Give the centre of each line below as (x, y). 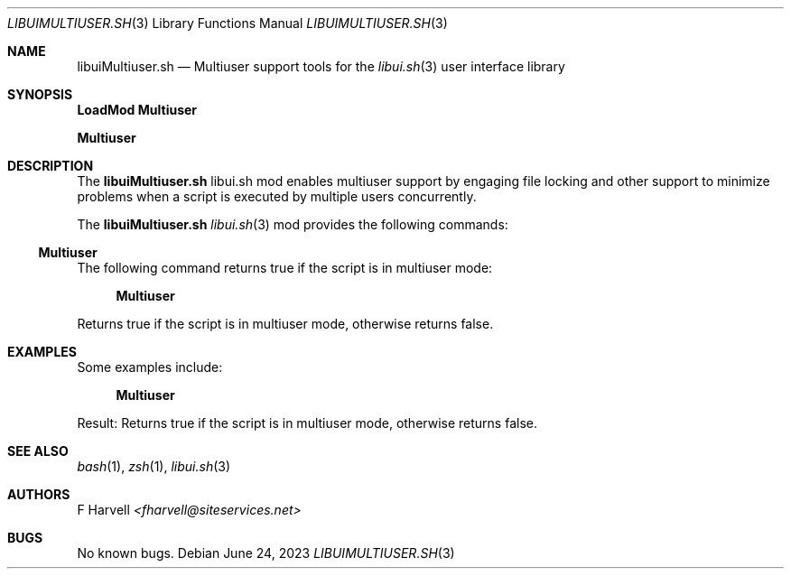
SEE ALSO (38, 451)
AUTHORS (39, 494)
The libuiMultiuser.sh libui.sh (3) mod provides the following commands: (293, 224)
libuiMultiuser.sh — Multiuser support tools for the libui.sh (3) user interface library (321, 66)
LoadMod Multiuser (137, 110)
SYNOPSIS (40, 94)
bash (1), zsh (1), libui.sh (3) (154, 466)
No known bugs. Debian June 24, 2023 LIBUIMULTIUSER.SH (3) (266, 553)
